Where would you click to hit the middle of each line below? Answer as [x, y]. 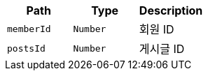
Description [171, 10]
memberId [29, 29]
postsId [26, 48]
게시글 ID [162, 49]
